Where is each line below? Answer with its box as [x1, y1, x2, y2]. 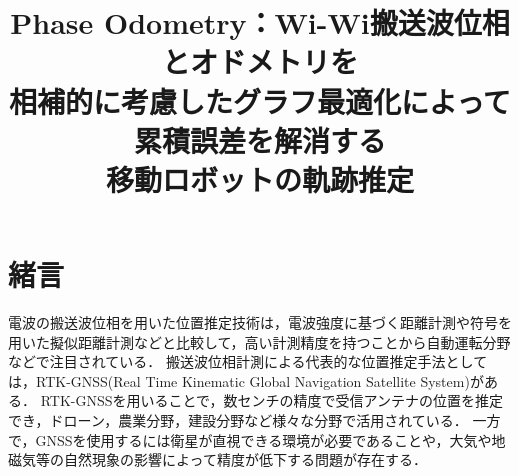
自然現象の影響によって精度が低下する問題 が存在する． [63, 449, 427, 470]
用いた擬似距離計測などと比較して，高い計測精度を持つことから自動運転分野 [8, 331, 511, 352]
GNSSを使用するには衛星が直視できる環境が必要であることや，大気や [35, 429, 492, 450]
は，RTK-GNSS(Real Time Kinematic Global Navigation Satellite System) [8, 370, 470, 391]
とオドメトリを [161, 41, 358, 82]
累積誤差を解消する [133, 119, 386, 160]
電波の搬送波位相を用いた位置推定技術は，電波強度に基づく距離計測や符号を [8, 312, 512, 333]
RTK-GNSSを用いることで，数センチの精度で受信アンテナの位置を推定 [40, 390, 503, 411]
